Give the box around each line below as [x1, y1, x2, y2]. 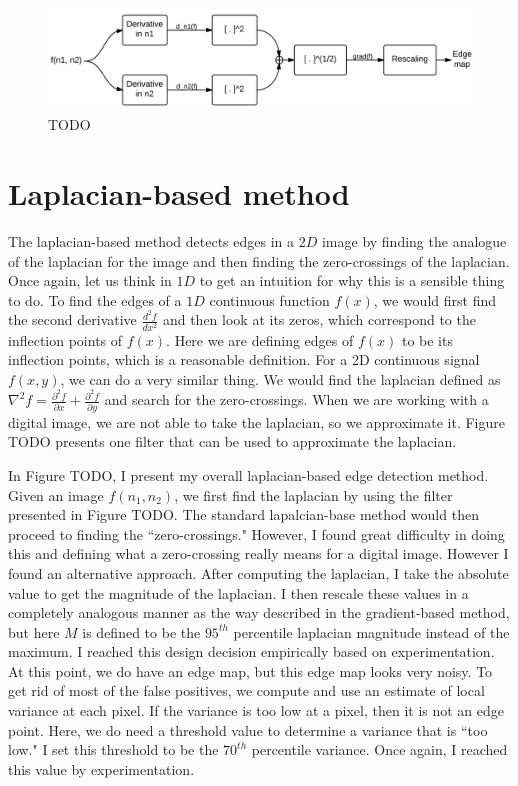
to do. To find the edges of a [8, 289, 182, 310]
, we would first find [373, 289, 496, 310]
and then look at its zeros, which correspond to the [162, 309, 476, 330]
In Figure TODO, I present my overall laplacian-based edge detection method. [8, 464, 489, 485]
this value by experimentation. [8, 758, 195, 779]
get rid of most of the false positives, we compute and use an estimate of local [8, 680, 485, 701]
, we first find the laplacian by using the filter [174, 484, 453, 505]
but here [8, 621, 60, 642]
